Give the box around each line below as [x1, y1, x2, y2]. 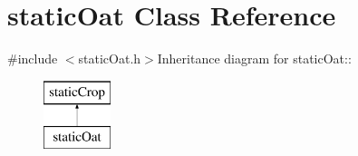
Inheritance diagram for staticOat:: [157, 49, 352, 68]
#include [7, 49, 58, 68]
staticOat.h [78, 49, 141, 68]
